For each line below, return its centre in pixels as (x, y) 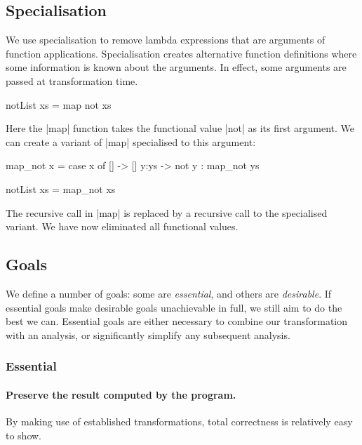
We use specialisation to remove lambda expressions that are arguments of (166, 40)
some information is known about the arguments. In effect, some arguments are (176, 67)
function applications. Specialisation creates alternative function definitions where (181, 53)
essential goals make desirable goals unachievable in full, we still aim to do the (174, 307)
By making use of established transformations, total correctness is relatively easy (179, 421)
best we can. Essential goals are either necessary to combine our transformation (177, 321)
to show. (24, 435)
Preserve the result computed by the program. (121, 394)
